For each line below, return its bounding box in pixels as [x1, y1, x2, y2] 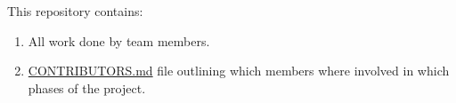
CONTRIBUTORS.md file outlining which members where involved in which [28, 61, 450, 80]
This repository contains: [7, 2, 143, 20]
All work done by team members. [28, 31, 210, 50]
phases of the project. [28, 78, 146, 97]
